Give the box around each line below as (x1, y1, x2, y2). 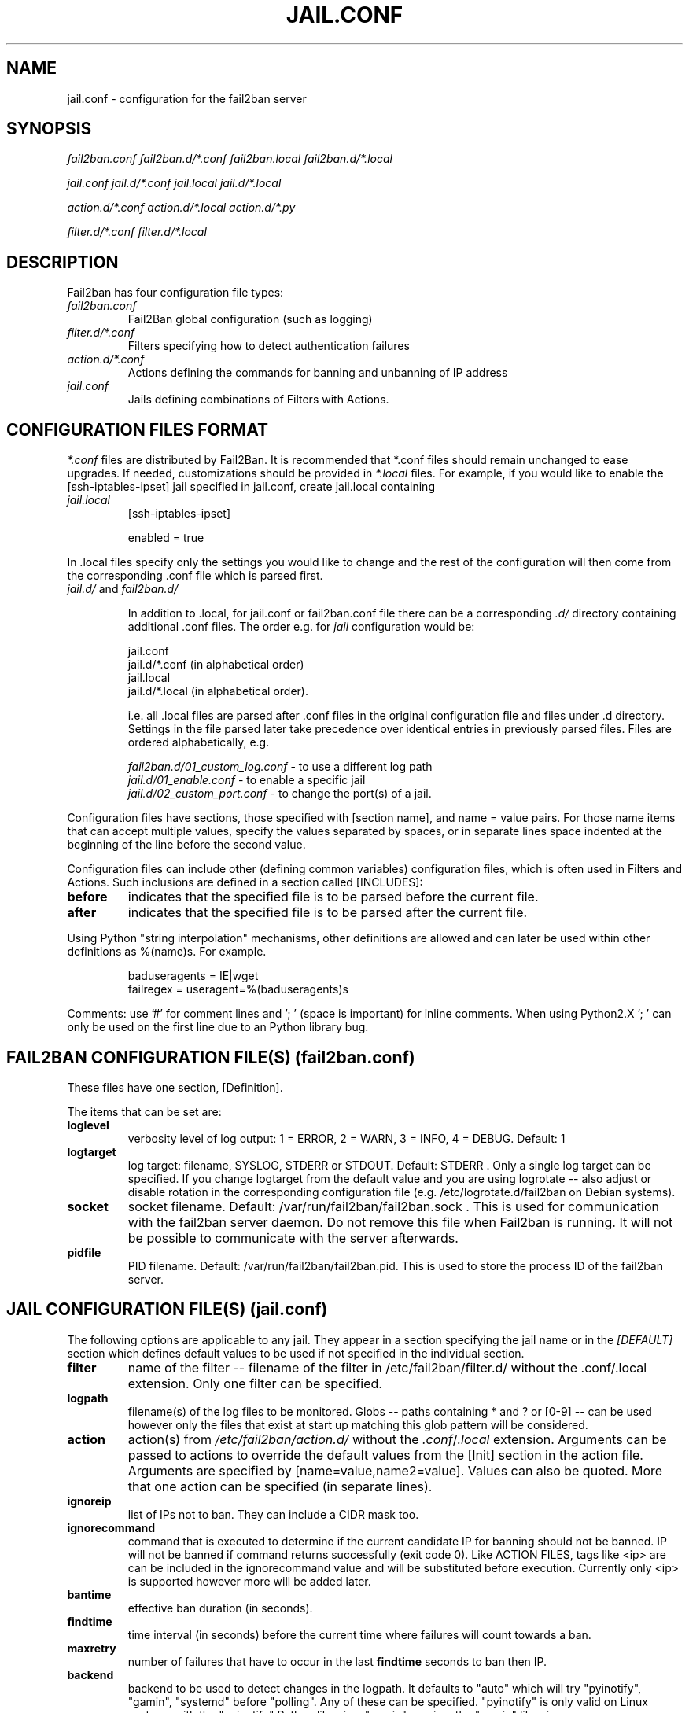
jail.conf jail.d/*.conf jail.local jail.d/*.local (67, 176, 282, 190)
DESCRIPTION (6, 252, 119, 272)
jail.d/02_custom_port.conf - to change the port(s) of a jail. (127, 787, 432, 801)
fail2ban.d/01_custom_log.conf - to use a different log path (127, 760, 433, 774)
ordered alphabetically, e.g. (127, 735, 270, 750)
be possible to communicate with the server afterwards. (127, 1229, 459, 1246)
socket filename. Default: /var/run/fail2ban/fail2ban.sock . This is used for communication (127, 1198, 659, 1214)
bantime (67, 1587, 112, 1601)
